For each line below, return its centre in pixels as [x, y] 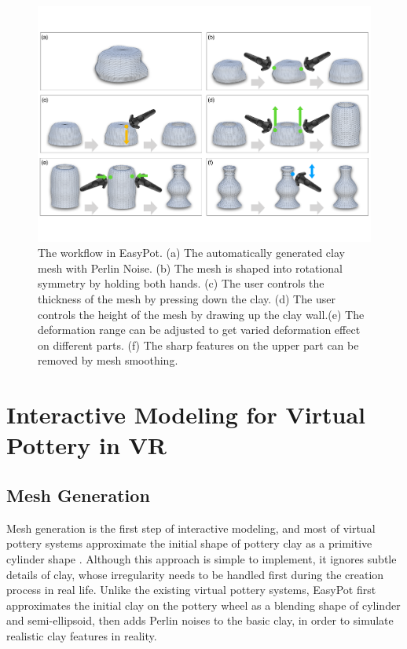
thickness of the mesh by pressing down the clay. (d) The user [187, 299]
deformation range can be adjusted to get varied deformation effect [199, 330]
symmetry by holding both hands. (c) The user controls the [181, 283]
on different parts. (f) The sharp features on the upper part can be [198, 345]
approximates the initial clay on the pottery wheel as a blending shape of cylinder [203, 605]
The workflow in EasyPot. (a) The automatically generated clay [191, 253]
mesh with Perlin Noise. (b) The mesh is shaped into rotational [190, 268]
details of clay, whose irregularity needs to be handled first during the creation [195, 574]
